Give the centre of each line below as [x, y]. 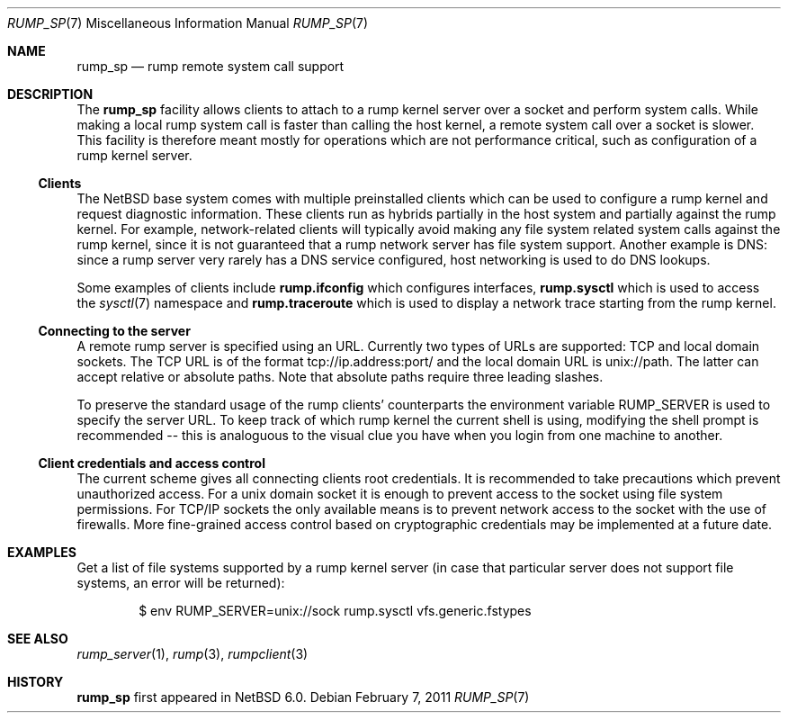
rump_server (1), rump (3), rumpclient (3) [193, 654]
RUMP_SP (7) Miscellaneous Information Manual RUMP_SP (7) [188, 23]
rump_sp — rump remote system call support [210, 66]
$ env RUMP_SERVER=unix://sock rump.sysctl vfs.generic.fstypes [335, 611]
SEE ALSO [38, 639]
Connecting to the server [114, 331]
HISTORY [36, 682]
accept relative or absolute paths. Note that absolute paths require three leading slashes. [340, 377]
